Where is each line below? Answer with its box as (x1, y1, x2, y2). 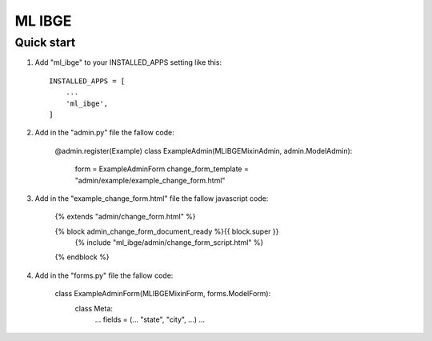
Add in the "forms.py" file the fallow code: (34, 271, 174, 280)
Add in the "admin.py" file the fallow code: (34, 128, 175, 138)
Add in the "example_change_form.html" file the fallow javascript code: (34, 193, 269, 203)
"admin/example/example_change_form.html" (74, 175, 226, 185)
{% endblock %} (54, 252, 110, 262)
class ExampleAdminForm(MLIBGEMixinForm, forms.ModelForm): (54, 289, 271, 299)
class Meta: (74, 303, 114, 313)
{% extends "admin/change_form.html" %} (54, 212, 196, 222)
